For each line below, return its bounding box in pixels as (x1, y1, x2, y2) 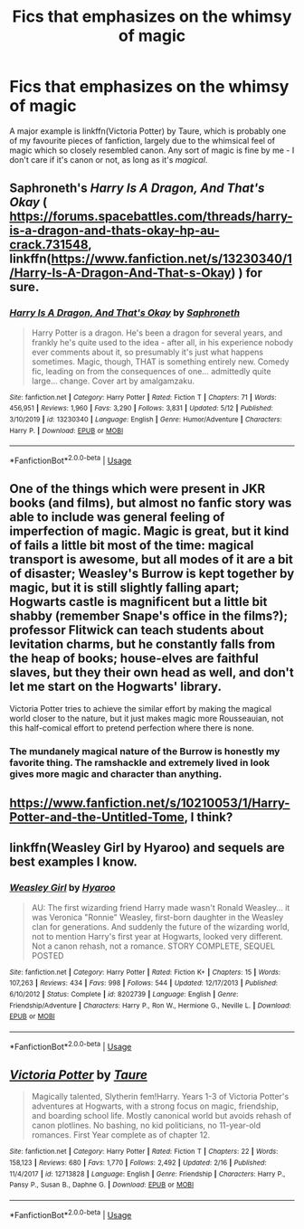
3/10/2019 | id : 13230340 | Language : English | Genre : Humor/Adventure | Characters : (9, 414, 282, 424)
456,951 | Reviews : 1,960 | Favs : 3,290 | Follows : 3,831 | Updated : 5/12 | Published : (9, 404, 273, 413)
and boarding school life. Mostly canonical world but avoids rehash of (31, 1111, 292, 1121)
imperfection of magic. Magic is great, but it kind (9, 524, 290, 539)
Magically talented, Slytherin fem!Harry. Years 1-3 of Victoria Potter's (31, 1092, 290, 1102)
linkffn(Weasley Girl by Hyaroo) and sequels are (9, 840, 285, 856)
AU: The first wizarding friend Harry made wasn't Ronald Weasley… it (31, 902, 290, 912)
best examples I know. (9, 855, 138, 870)
